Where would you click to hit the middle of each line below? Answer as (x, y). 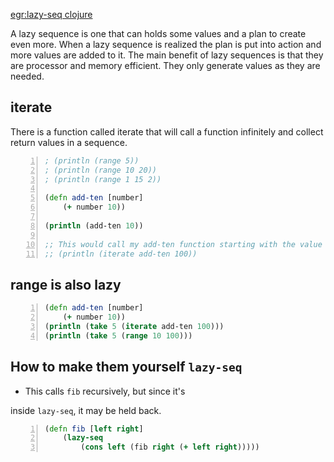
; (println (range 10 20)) (100, 170)
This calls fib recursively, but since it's (105, 391)
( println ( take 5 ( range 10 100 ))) (118, 335)
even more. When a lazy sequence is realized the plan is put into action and (166, 44)
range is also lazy (66, 284)
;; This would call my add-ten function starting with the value (183, 244)
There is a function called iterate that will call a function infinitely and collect (167, 131)
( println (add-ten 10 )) (94, 225)
